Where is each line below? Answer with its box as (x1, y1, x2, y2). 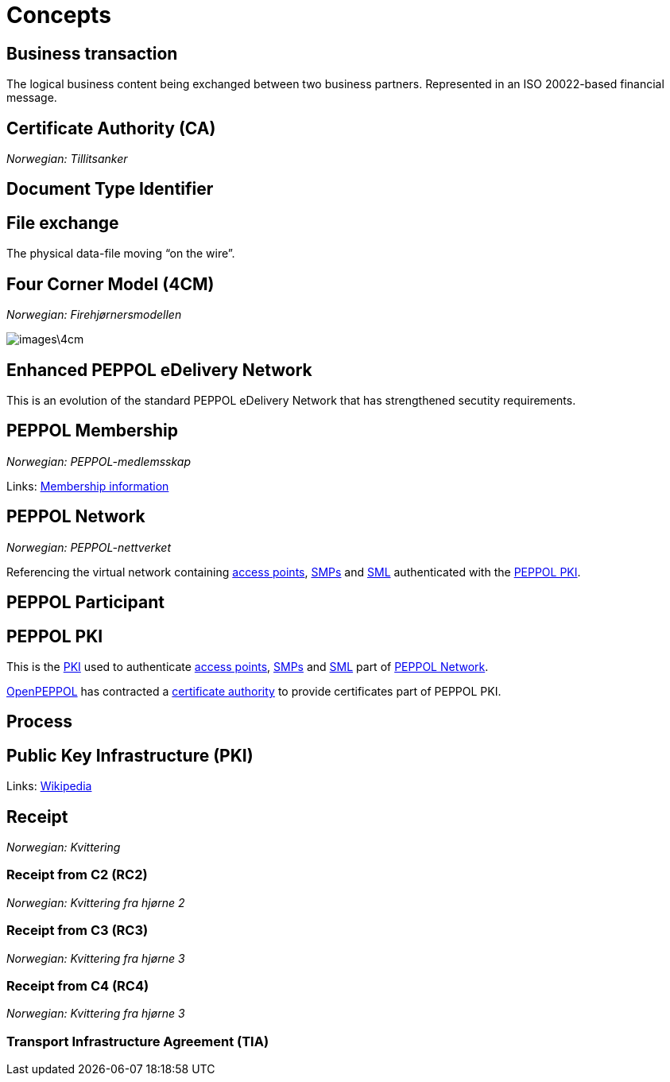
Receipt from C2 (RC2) (6, 867, 148, 883)
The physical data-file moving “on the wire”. (6, 246, 235, 261)
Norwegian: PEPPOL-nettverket (6, 540, 172, 554)
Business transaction (6, 43, 178, 64)
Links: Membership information (6, 479, 169, 493)
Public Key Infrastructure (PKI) (6, 745, 254, 766)
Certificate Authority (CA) (6, 118, 216, 138)
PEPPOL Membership (6, 421, 178, 441)
